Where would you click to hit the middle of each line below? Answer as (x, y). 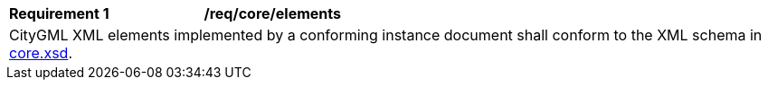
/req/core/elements (272, 13)
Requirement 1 (59, 13)
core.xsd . (41, 53)
